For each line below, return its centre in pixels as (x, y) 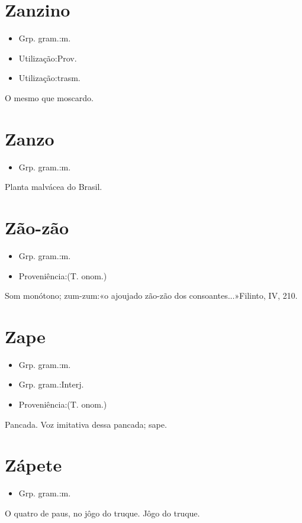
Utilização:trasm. (49, 78)
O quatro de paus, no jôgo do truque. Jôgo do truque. (102, 513)
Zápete (33, 465)
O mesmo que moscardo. (49, 97)
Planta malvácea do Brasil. (54, 187)
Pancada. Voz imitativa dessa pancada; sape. (86, 424)
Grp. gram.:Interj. (51, 384)
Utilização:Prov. (48, 58)
